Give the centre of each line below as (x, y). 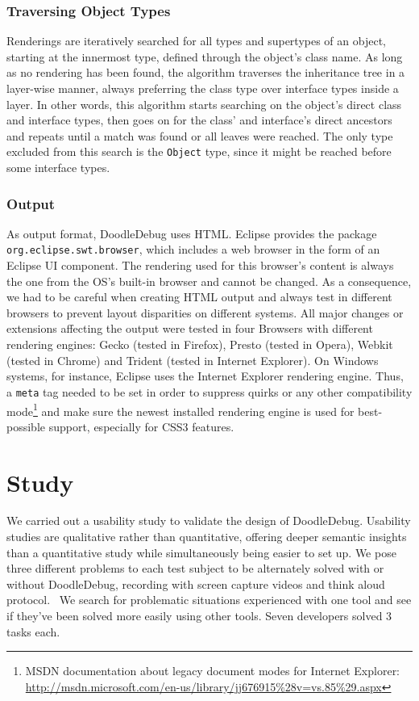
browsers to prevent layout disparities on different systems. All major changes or (205, 312)
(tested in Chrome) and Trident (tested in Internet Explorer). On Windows (193, 360)
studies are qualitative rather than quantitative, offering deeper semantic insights (207, 537)
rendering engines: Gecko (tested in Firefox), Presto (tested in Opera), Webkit (200, 344)
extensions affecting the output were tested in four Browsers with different (190, 328)
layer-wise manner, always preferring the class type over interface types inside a (203, 88)
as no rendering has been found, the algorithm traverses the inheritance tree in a (206, 72)
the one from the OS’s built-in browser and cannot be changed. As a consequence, (209, 281)
